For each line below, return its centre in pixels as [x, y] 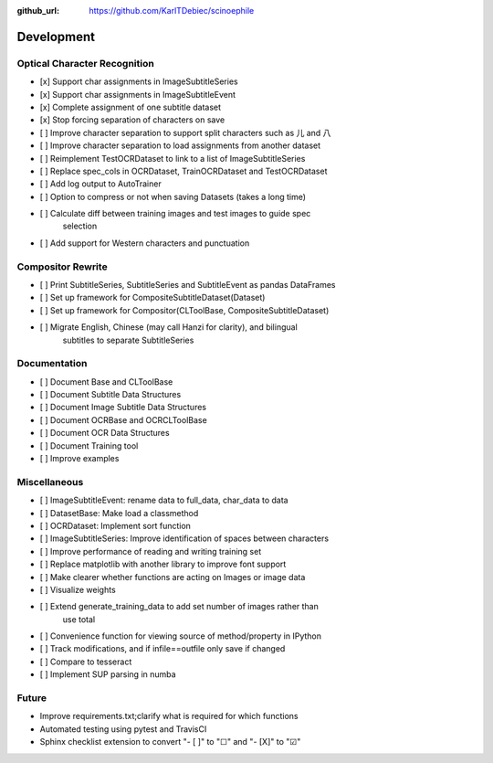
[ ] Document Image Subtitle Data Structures [123, 408]
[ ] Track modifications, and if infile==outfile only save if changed [163, 649]
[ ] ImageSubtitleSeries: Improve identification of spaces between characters [184, 538]
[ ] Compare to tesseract [86, 662]
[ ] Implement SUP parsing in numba [108, 674]
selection [80, 226]
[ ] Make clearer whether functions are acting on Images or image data [173, 577]
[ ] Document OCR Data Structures [105, 433]
